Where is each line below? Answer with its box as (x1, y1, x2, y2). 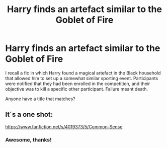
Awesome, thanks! (5, 136, 52, 143)
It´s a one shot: (5, 110, 53, 119)
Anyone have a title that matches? (5, 96, 75, 102)
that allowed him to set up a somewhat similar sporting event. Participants (5, 75, 158, 81)
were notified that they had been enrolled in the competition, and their (5, 81, 150, 87)
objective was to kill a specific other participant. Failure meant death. (5, 86, 148, 92)
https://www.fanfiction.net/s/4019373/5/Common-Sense (5, 123, 123, 129)
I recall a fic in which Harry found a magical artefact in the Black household (5, 69, 161, 76)
